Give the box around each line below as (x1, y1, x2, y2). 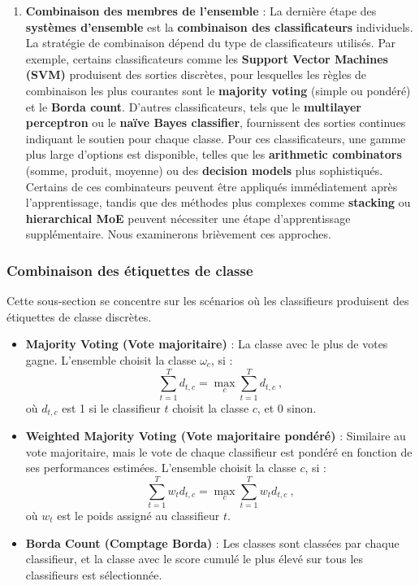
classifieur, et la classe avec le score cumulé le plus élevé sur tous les (25, 550, 364, 567)
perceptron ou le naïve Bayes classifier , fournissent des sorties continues (25, 114, 406, 131)
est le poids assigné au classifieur (57, 506, 220, 523)
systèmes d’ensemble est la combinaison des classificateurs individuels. (25, 18, 413, 35)
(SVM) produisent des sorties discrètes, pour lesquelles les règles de (25, 66, 367, 83)
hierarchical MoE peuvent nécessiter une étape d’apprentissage (25, 209, 351, 226)
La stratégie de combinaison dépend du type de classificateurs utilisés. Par (25, 34, 396, 51)
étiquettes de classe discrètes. (6, 308, 152, 325)
